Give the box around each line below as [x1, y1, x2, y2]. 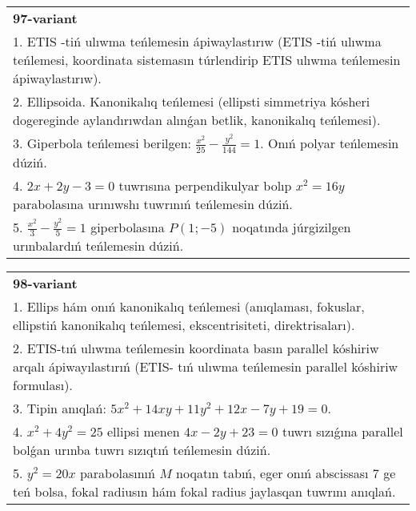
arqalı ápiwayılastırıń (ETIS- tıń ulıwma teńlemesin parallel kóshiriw [13, 357, 398, 376]
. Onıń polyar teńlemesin [260, 134, 399, 152]
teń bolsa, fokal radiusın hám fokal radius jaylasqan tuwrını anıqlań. [13, 482, 396, 501]
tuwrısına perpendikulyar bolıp [118, 175, 292, 195]
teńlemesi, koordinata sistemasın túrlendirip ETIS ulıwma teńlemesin [13, 50, 401, 69]
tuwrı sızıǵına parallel [282, 422, 403, 441]
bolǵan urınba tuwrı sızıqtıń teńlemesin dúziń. [13, 441, 271, 460]
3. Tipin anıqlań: [13, 399, 106, 418]
